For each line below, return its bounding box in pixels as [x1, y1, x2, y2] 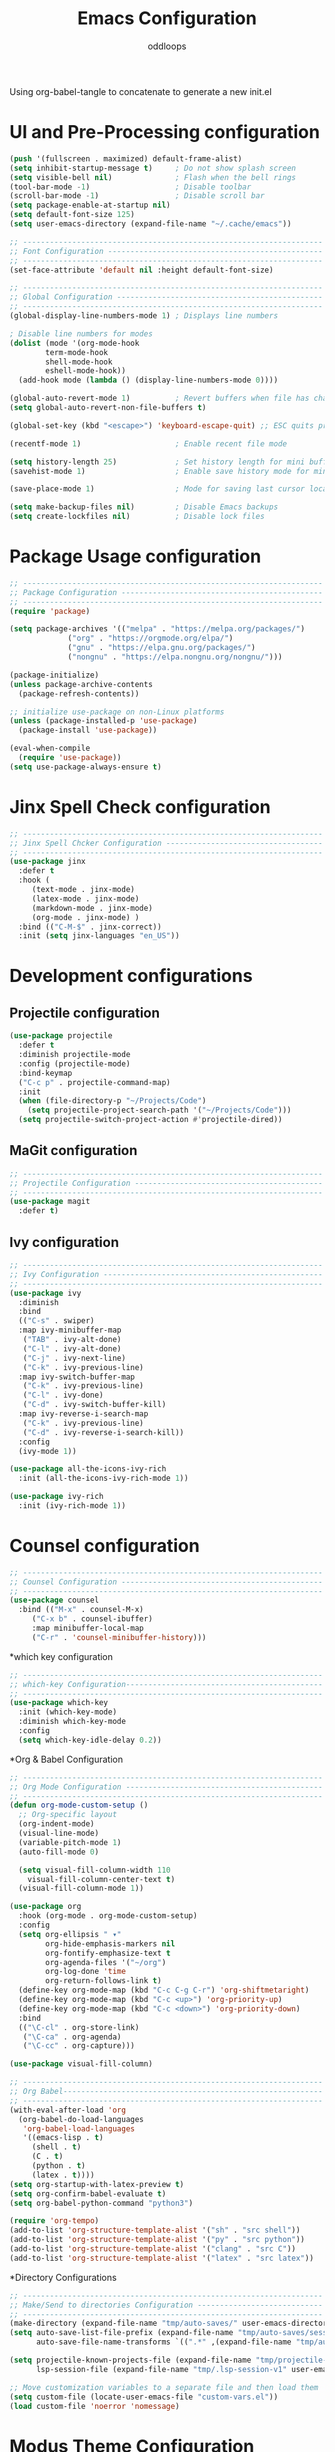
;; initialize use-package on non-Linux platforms [9, 707, 225, 717]
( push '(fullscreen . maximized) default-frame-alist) [9, 153, 243, 164]
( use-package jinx [9, 857, 86, 867]
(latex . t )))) [31, 2170, 96, 2180]
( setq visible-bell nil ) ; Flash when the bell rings [9, 172, 297, 182]
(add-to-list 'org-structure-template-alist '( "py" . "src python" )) [9, 2235, 306, 2245]
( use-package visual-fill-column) [9, 2059, 154, 2069]
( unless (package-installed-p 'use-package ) [9, 716, 198, 726]
